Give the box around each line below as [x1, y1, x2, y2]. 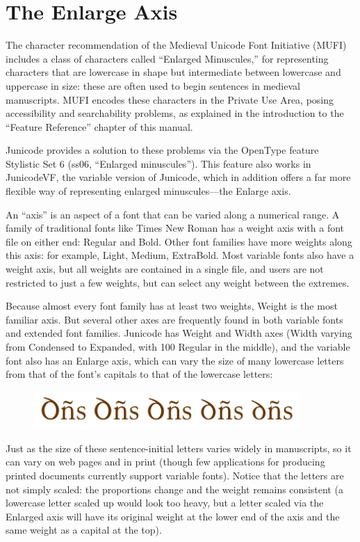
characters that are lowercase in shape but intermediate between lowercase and [6, 65, 341, 79]
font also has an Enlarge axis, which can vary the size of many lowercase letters [6, 353, 344, 367]
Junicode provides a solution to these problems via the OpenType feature [6, 143, 319, 157]
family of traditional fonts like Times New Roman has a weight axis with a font [6, 221, 345, 235]
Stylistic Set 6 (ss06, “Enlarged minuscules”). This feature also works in [6, 156, 311, 170]
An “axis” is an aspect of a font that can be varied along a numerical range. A [6, 207, 340, 221]
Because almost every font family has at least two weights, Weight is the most [6, 298, 338, 313]
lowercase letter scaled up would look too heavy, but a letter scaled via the [6, 495, 324, 510]
